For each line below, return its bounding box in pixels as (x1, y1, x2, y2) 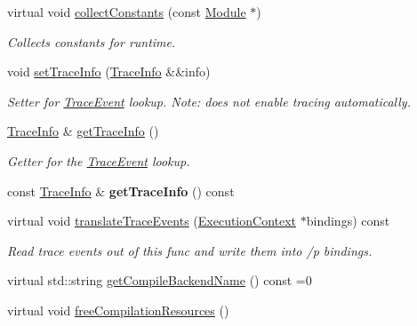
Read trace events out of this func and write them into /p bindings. (7, 241, 373, 259)
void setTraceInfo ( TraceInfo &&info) (7, 62, 211, 81)
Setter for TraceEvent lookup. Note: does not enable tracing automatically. (7, 91, 411, 110)
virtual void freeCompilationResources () (7, 300, 229, 319)
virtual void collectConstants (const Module (7, 3, 246, 20)
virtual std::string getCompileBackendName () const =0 (7, 271, 312, 290)
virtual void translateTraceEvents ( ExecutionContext (7, 211, 297, 230)
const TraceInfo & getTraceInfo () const (7, 181, 235, 200)
